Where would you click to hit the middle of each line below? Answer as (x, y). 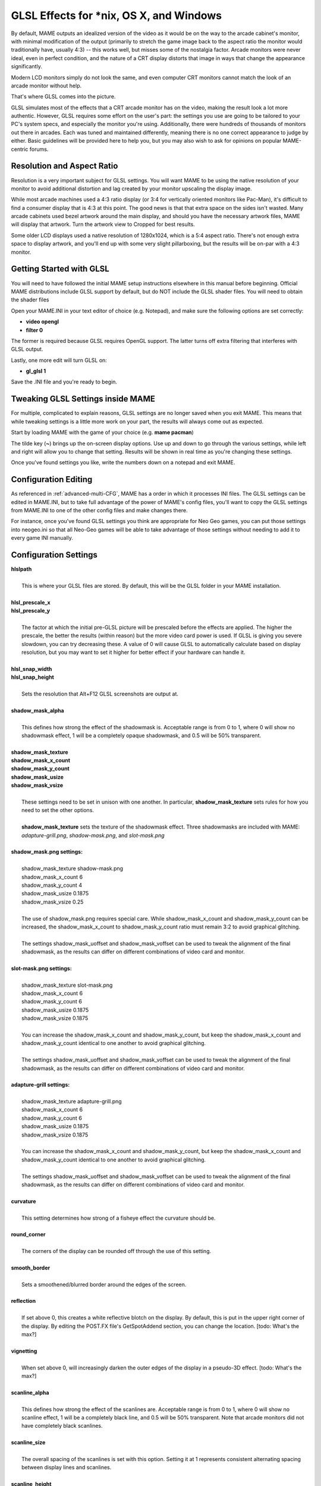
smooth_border (31, 1268)
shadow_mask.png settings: (47, 852)
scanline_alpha (30, 1392)
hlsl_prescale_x (31, 602)
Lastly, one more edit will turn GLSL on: (59, 360)
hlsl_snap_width (32, 669)
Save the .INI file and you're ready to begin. (64, 382)
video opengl (43, 322)
